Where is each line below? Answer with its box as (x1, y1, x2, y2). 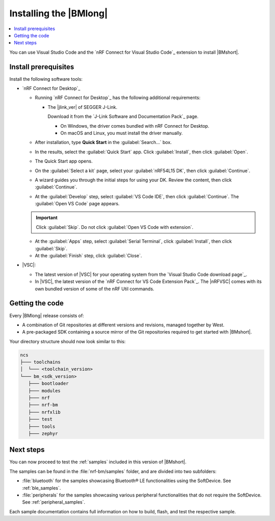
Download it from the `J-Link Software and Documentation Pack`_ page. (47, 113, 199, 120)
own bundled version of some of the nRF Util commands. (35, 286, 155, 292)
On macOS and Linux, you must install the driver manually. (60, 130, 183, 136)
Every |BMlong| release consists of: (9, 312, 84, 319)
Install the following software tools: (9, 76, 83, 82)
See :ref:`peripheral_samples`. (22, 499, 86, 505)
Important (36, 215, 58, 221)
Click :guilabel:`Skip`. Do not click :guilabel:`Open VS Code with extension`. (36, 224, 194, 230)
